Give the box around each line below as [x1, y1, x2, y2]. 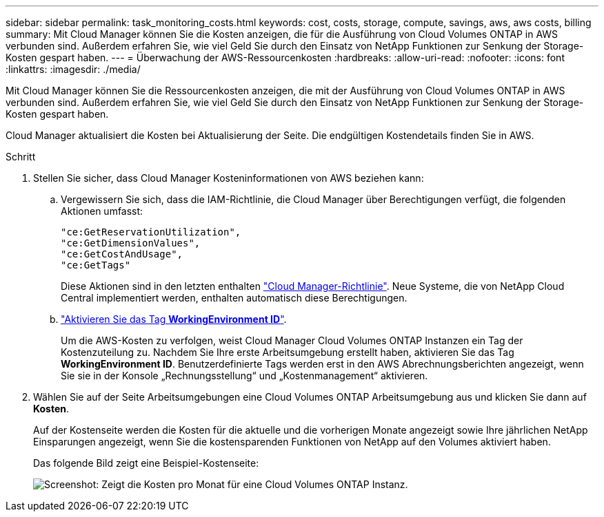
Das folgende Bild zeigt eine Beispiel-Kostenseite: [33, 457, 259, 469]
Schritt [6, 151, 36, 162]
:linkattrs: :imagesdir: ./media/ [6, 63, 141, 75]
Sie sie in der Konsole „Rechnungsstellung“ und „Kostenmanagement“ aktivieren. [61, 370, 428, 381]
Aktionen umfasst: [61, 205, 143, 217]
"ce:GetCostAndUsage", [61, 249, 183, 260]
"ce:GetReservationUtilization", [61, 226, 241, 238]
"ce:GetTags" [61, 260, 131, 271]
